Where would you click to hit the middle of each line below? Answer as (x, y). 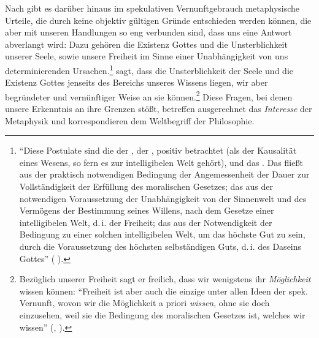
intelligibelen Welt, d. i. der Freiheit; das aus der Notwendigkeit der (146, 222)
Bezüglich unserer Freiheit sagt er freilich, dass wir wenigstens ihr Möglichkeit (165, 279)
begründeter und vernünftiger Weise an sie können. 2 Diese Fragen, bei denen (149, 96)
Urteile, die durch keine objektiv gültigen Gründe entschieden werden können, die (158, 20)
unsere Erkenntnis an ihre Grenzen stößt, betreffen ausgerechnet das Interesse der (159, 109)
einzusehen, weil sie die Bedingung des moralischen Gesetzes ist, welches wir (162, 314)
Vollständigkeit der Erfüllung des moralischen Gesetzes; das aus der (146, 186)
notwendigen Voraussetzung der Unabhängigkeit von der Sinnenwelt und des (163, 198)
